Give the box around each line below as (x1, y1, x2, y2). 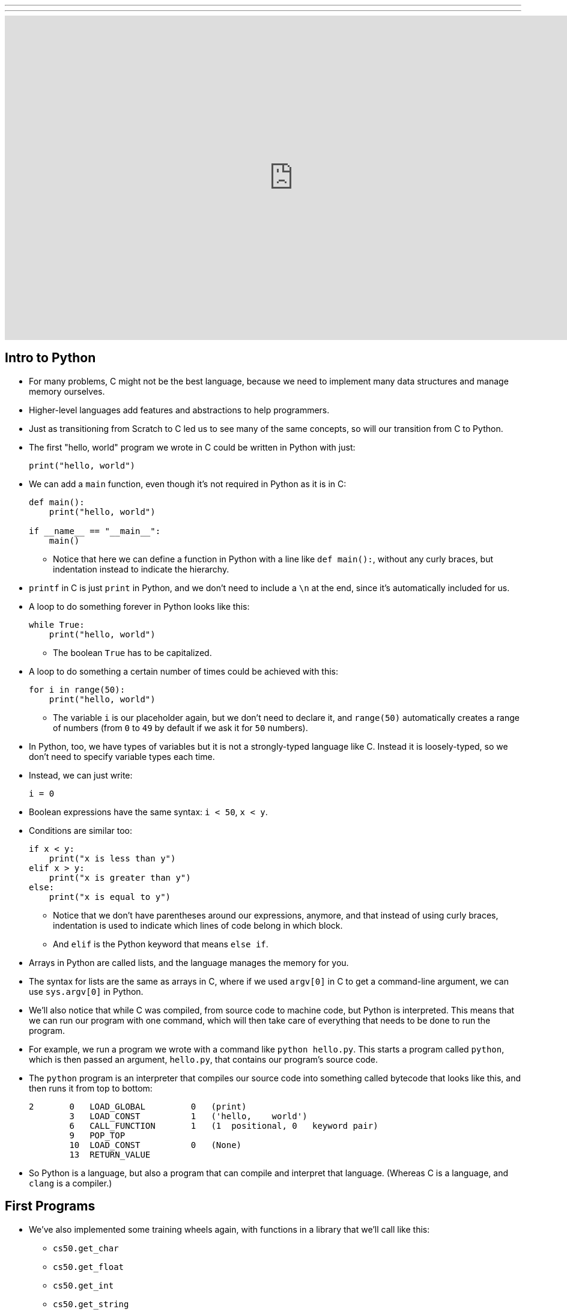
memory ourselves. (29, 386, 105, 396)
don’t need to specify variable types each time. (29, 751, 215, 762)
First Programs (5, 1198, 96, 1214)
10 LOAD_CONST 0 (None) (69, 1140, 242, 1150)
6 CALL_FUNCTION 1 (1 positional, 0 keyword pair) (69, 1120, 378, 1131)
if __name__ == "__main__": (29, 526, 161, 536)
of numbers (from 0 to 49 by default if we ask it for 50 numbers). (53, 722, 308, 733)
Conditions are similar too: (29, 825, 132, 836)
